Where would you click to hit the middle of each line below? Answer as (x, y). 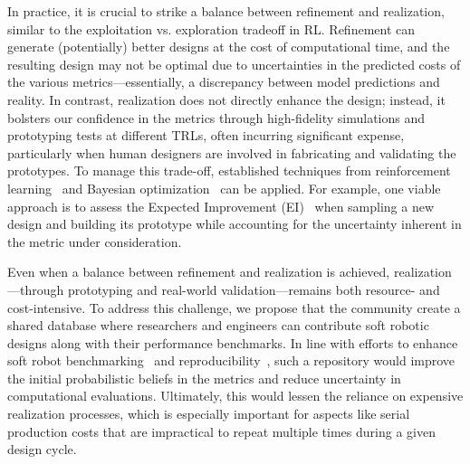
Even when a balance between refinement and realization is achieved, (199, 272)
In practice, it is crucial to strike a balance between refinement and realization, (226, 11)
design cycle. (42, 449)
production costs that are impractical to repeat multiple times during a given (221, 431)
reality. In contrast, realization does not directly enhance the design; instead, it (226, 99)
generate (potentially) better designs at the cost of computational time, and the (229, 47)
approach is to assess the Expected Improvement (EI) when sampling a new (221, 206)
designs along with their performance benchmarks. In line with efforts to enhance (233, 342)
